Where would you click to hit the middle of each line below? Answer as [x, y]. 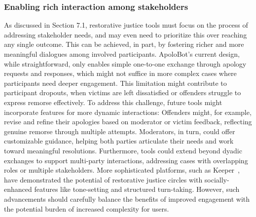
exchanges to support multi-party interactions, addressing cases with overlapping [126, 160]
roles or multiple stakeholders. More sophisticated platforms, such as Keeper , [122, 170]
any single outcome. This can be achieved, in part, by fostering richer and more [124, 44]
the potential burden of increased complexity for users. [87, 208]
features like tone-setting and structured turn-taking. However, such [137, 189]
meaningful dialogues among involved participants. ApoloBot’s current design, [122, 54]
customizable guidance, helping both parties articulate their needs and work [119, 141]
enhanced [18, 189]
